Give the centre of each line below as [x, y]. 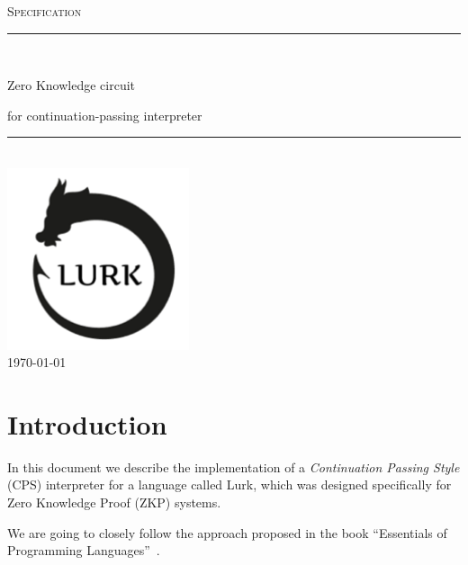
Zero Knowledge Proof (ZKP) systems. [114, 502]
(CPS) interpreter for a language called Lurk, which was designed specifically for [229, 484]
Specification [45, 11]
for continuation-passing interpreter [105, 115]
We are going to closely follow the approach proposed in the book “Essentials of [227, 532]
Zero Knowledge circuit [72, 85]
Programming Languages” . [84, 550]
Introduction [87, 423]
